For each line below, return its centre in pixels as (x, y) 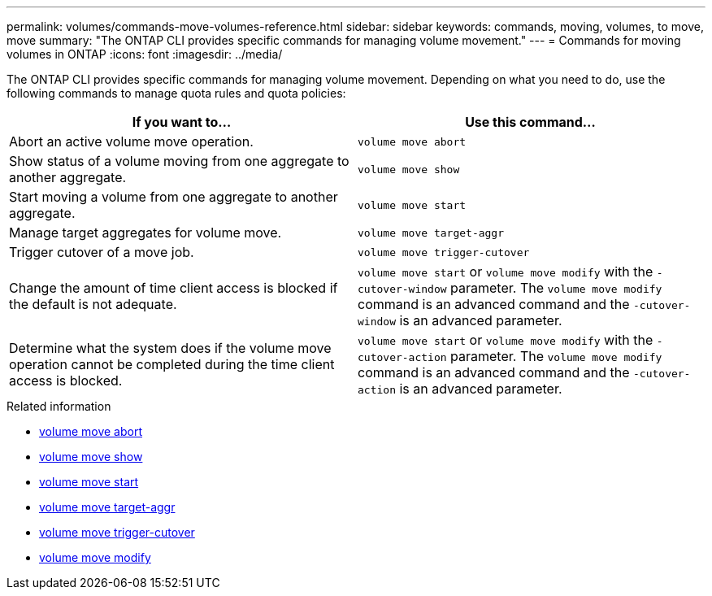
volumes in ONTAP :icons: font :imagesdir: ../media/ (145, 54)
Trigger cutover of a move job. (102, 252)
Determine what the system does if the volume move (170, 348)
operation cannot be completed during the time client (172, 364)
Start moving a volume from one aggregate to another (174, 197)
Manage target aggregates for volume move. (145, 233)
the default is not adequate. (93, 304)
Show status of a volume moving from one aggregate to (179, 161)
